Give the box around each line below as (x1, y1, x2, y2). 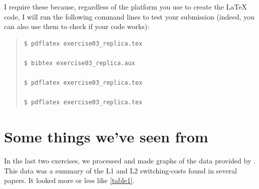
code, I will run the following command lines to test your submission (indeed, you (4, 11, 254, 22)
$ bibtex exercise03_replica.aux (24, 59, 135, 67)
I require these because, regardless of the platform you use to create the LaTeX (4, 2, 247, 12)
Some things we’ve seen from (4, 126, 208, 147)
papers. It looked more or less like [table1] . (4, 175, 135, 185)
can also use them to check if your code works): (4, 21, 149, 32)
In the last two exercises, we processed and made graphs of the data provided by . (4, 155, 255, 166)
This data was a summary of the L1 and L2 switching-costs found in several (4, 165, 237, 175)
